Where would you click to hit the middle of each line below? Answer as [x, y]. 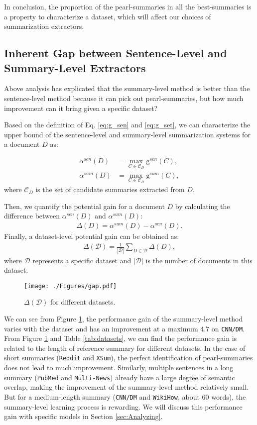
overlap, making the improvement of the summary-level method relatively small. [127, 387]
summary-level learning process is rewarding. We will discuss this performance [123, 406]
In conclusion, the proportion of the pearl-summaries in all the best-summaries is [128, 6]
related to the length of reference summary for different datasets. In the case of [125, 348]
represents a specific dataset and [82, 260]
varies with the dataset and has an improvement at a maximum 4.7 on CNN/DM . [125, 328]
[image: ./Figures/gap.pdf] [70, 286]
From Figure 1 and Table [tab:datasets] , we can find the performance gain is [121, 338]
